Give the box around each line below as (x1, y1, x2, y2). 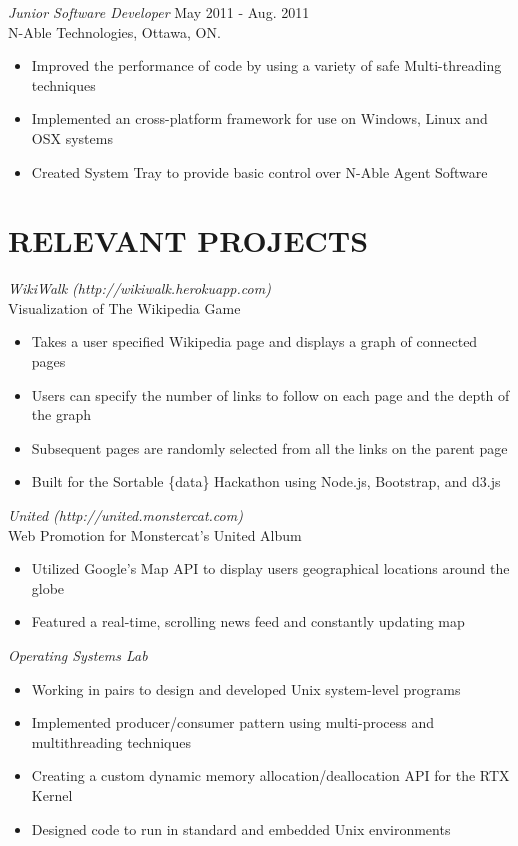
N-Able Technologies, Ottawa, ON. (8, 21, 221, 42)
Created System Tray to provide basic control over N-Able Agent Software (31, 161, 488, 182)
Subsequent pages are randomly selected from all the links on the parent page (31, 437, 508, 458)
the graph (31, 404, 91, 425)
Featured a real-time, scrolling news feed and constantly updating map (31, 611, 465, 632)
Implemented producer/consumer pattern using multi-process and (31, 712, 435, 733)
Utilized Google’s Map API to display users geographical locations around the (31, 558, 510, 579)
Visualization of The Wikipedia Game (8, 297, 241, 318)
